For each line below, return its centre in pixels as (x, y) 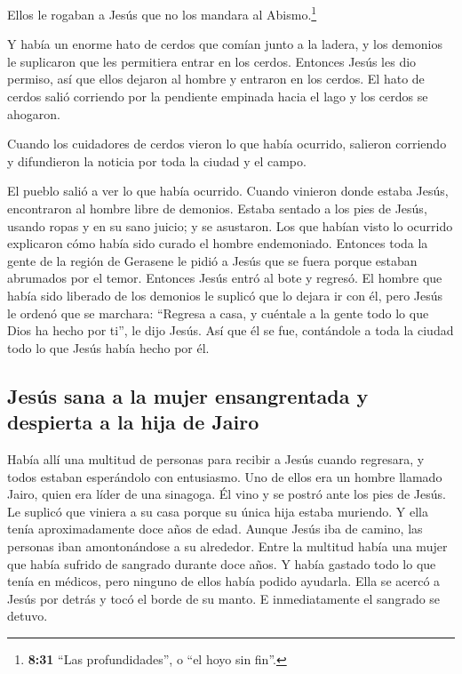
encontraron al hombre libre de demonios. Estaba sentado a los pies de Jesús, (217, 208)
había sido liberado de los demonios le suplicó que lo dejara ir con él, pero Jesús (225, 295)
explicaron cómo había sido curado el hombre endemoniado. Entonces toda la (218, 243)
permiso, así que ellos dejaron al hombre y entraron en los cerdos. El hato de (216, 79)
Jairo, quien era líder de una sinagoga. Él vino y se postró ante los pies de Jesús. (227, 494)
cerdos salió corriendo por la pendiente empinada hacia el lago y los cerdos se (218, 96)
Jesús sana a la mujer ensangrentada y (188, 395)
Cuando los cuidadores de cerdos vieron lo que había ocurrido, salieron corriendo (227, 144)
